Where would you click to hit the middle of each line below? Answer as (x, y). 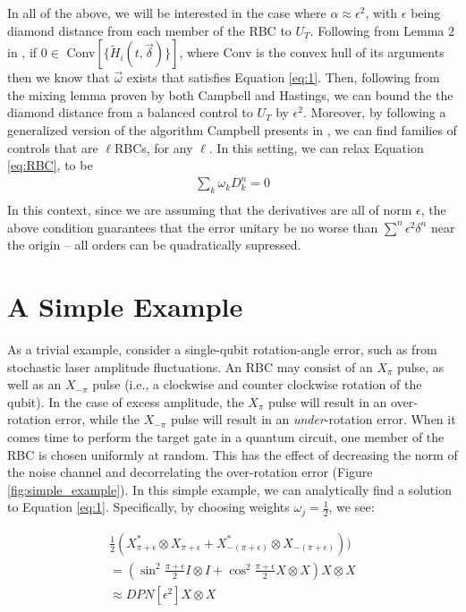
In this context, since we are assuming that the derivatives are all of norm (210, 210)
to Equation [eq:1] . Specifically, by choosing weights (148, 507)
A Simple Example (125, 306)
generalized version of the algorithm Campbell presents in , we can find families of (232, 129)
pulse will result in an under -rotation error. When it (313, 419)
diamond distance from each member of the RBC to (149, 30)
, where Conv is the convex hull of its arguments (312, 52)
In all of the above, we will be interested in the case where (167, 13)
